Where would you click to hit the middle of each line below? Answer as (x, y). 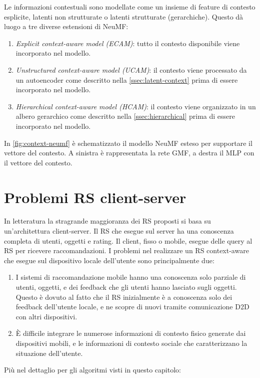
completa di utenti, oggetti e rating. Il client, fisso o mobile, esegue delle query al (128, 240)
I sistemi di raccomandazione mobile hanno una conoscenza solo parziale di (131, 277)
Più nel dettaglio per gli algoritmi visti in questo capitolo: (92, 370)
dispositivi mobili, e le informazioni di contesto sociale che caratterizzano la (131, 343)
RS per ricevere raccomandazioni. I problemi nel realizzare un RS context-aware (126, 250)
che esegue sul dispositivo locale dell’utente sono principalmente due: (109, 260)
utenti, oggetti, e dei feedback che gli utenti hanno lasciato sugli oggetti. (126, 287)
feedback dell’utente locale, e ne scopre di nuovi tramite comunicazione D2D (132, 307)
